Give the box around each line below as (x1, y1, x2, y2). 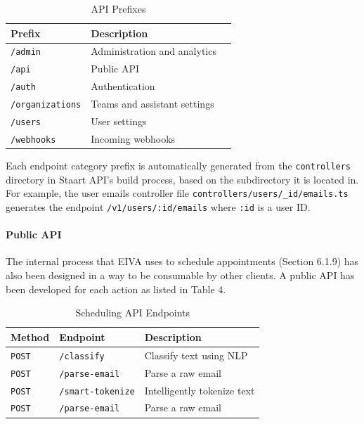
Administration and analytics (91, 44, 216, 58)
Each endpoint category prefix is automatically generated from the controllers (6, 158, 351, 173)
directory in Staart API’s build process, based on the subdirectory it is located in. (6, 172, 359, 186)
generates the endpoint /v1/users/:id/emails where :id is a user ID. (6, 200, 311, 214)
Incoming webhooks (91, 131, 176, 146)
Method (11, 329, 50, 344)
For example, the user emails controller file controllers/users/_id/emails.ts (6, 186, 349, 200)
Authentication (91, 79, 155, 94)
